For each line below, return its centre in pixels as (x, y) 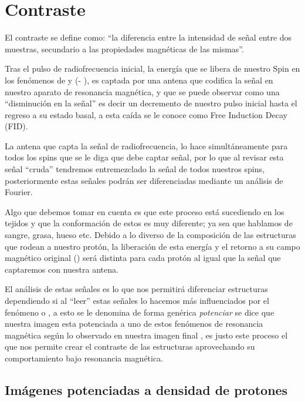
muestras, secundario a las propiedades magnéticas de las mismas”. (124, 48)
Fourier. (19, 192)
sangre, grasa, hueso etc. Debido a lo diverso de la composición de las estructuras (150, 235)
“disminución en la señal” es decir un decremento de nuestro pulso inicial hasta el (151, 103)
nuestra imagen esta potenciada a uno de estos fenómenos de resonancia (134, 324)
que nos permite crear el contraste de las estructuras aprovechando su (130, 346)
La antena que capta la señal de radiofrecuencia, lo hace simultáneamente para (146, 145)
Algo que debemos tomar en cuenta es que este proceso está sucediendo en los (145, 211)
